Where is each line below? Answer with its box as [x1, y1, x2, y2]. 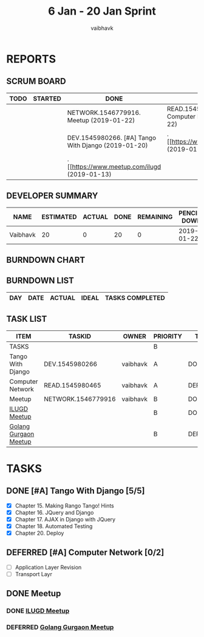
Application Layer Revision [15, 563, 82, 571]
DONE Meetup [6, 588, 61, 599]
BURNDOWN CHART [6, 254, 86, 265]
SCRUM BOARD [6, 76, 66, 86]
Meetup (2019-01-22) [67, 116, 135, 124]
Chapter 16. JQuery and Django [15, 509, 94, 516]
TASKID [69, 332, 92, 340]
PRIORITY [153, 332, 182, 340]
